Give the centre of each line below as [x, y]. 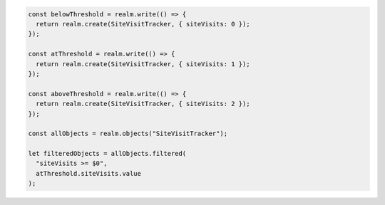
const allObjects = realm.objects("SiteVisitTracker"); [128, 134]
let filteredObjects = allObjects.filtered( [107, 154]
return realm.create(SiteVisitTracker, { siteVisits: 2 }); [143, 104]
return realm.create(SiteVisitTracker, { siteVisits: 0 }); [143, 24]
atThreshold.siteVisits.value [89, 173]
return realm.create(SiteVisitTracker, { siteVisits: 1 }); [143, 64]
